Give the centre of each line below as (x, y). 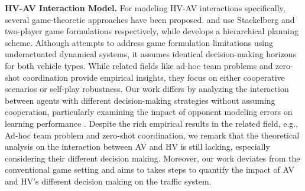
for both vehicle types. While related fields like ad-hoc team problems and (139, 65)
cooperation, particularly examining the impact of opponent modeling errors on (149, 112)
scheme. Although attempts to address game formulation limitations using (139, 42)
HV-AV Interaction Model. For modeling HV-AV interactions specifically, (145, 8)
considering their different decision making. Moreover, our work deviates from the (152, 158)
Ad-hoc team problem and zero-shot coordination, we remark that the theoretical (152, 135)
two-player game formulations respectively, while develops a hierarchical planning (152, 31)
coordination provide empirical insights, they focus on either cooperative (154, 77)
